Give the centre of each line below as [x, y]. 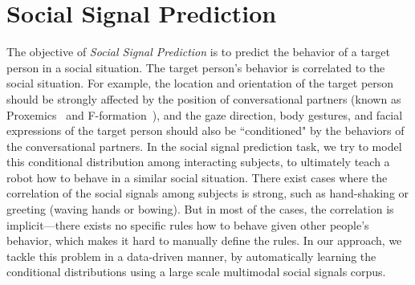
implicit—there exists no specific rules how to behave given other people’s [188, 224]
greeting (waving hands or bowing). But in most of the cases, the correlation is [200, 209]
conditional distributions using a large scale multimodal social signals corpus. [196, 272]
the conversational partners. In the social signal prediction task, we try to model [204, 146]
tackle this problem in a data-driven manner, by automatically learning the [191, 256]
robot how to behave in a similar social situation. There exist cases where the [197, 177]
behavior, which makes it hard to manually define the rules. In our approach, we [204, 240]
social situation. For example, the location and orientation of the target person [200, 83]
